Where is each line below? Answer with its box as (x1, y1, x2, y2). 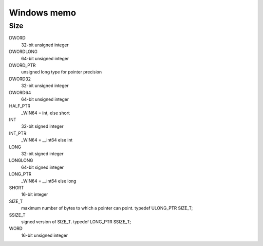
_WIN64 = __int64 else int (21, 137, 73, 143)
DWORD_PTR (9, 62, 36, 68)
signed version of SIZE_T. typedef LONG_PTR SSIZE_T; (21, 219, 131, 225)
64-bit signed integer (21, 164, 64, 170)
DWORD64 (9, 89, 31, 95)
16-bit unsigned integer (21, 232, 68, 238)
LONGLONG (9, 158, 34, 163)
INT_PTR (9, 130, 27, 136)
